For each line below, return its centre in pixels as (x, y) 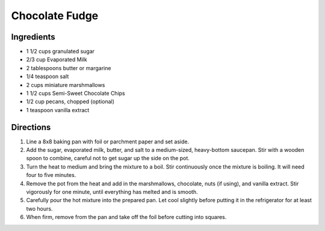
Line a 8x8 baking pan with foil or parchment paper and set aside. (108, 142)
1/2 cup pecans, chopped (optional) (70, 101)
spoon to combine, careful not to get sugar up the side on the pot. (108, 158)
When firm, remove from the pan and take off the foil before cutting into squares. (126, 217)
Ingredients (33, 37)
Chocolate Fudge (55, 16)
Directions (31, 127)
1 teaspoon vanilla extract (58, 110)
